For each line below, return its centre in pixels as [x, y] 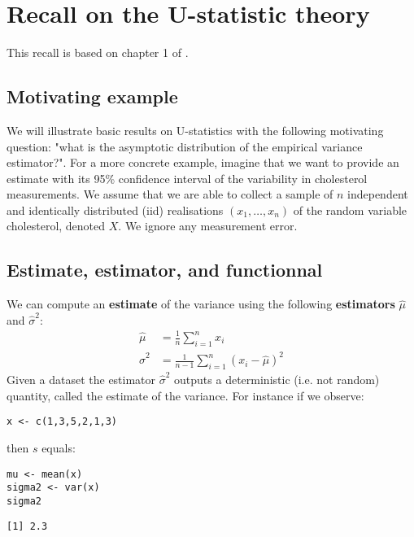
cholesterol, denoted [56, 226]
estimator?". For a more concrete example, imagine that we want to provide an [203, 162]
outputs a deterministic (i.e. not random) [277, 380]
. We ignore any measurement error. [208, 226]
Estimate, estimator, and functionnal [165, 270]
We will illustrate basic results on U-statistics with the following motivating [195, 130]
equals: [59, 447]
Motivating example [92, 96]
